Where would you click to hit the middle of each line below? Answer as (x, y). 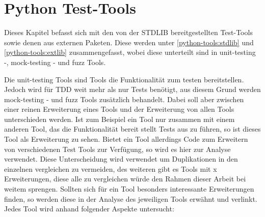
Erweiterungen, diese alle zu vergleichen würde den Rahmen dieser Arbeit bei (125, 179)
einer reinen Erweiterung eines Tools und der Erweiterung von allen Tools (119, 109)
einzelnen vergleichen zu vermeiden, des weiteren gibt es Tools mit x (111, 168)
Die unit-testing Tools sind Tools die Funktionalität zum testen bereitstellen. (124, 79)
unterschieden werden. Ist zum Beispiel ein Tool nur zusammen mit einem (120, 119)
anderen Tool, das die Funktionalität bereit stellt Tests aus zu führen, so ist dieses (132, 129)
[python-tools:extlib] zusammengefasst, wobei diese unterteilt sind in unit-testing (130, 52)
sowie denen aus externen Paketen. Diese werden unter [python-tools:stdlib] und (129, 42)
